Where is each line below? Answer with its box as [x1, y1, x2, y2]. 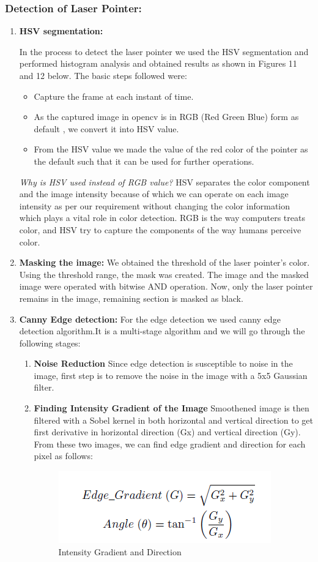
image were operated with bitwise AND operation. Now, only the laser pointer [19, 280, 313, 293]
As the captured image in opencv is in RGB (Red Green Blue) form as [34, 110, 299, 123]
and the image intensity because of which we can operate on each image [19, 187, 289, 200]
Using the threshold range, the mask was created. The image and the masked [19, 268, 309, 280]
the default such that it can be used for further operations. [34, 154, 254, 167]
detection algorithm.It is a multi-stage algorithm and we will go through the [19, 324, 305, 337]
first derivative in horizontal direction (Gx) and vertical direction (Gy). [34, 425, 301, 438]
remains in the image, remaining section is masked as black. [19, 291, 243, 304]
